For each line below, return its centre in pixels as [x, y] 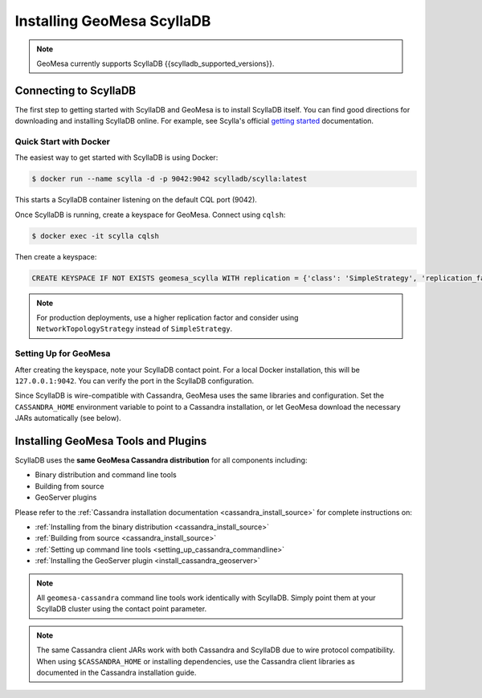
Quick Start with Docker [62, 142]
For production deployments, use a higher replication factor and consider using [167, 318]
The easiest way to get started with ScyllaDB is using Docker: [116, 157]
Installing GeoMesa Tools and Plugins [111, 441]
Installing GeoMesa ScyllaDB [113, 21]
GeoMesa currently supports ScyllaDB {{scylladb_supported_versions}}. [155, 63]
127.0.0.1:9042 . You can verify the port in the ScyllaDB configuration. [135, 381]
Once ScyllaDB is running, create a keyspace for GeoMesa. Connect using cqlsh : [150, 214]
